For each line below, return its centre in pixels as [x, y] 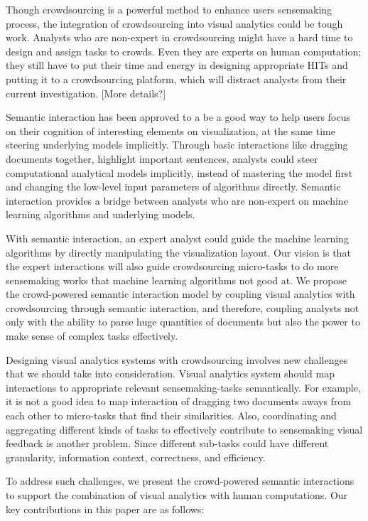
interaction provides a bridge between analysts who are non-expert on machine [177, 200]
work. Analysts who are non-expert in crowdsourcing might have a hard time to [179, 37]
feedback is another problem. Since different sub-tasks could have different [167, 443]
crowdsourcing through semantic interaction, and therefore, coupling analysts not [183, 307]
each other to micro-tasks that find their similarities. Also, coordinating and [171, 415]
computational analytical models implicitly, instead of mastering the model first [179, 172]
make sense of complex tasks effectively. [92, 336]
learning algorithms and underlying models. [101, 214]
